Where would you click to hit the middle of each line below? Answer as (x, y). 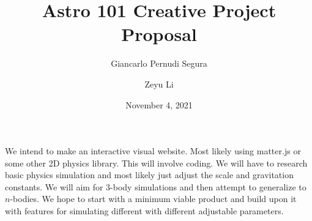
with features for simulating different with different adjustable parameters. (144, 211)
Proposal (159, 34)
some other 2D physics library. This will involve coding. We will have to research (156, 163)
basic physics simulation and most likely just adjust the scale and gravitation (149, 175)
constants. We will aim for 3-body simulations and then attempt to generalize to (156, 186)
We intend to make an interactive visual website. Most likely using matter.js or (153, 151)
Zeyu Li (159, 84)
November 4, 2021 (159, 104)
